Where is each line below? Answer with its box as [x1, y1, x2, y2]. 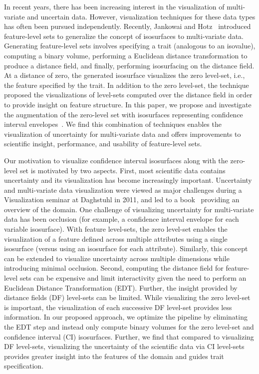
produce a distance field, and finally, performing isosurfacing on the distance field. [4, 60, 255, 70]
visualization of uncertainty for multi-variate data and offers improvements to [4, 128, 241, 139]
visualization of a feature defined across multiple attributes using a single [4, 233, 228, 244]
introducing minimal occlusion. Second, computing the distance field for [4, 263, 224, 273]
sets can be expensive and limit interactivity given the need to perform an [19, 273, 247, 283]
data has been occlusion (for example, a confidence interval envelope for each [4, 214, 239, 224]
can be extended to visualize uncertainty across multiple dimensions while [4, 253, 230, 263]
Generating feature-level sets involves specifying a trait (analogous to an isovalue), [4, 40, 256, 51]
